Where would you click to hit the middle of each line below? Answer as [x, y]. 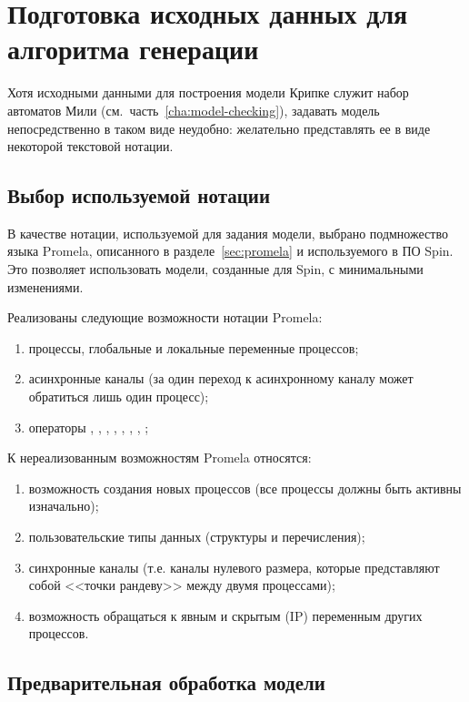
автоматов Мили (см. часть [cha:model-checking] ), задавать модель [194, 110]
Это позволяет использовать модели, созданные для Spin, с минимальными [215, 269]
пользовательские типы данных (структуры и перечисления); [197, 537]
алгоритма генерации [133, 49]
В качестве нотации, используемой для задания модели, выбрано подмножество [228, 233]
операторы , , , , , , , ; [89, 427]
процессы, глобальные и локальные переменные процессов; [194, 347]
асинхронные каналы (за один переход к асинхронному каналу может [221, 378]
